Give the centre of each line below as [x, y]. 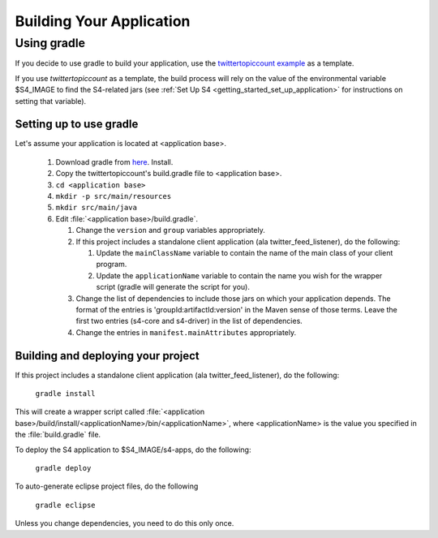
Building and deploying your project [107, 356]
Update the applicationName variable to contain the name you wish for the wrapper [239, 275]
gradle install [66, 394]
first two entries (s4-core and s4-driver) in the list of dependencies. [189, 321]
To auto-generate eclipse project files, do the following [107, 486]
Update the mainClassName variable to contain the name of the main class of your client [245, 252]
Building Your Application [103, 21]
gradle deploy [63, 468]
